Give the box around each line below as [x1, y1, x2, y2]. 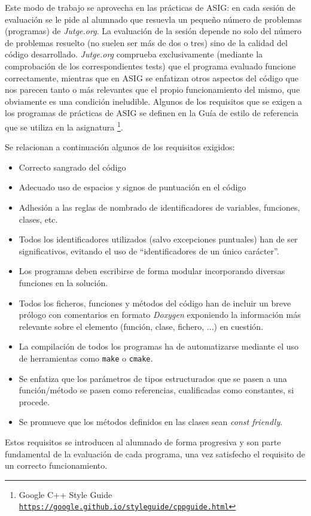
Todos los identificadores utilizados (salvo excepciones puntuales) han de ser [19, 233, 298, 245]
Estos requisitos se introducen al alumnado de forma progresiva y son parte [5, 435, 281, 448]
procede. [19, 395, 50, 408]
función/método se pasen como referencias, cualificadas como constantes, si [19, 384, 294, 396]
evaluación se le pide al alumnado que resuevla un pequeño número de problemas [5, 13, 302, 25]
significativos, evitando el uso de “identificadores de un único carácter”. [19, 244, 279, 257]
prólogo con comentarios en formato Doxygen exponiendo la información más [19, 308, 301, 321]
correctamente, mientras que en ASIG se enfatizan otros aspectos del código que [5, 71, 298, 84]
